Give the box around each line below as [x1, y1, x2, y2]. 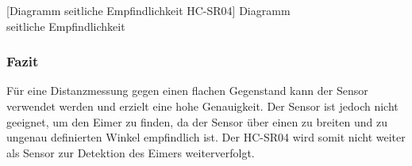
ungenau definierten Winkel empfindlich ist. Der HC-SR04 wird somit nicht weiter [6, 129, 406, 145]
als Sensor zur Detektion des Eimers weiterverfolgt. [6, 144, 255, 160]
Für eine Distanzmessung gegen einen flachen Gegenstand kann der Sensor [6, 82, 368, 99]
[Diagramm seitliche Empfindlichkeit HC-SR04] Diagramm [6, 2, 291, 18]
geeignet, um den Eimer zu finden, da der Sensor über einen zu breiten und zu [6, 113, 387, 130]
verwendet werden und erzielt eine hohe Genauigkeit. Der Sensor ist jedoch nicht [6, 98, 399, 114]
